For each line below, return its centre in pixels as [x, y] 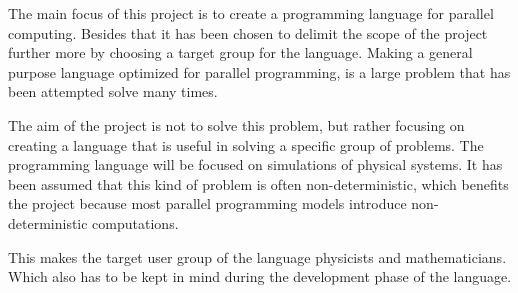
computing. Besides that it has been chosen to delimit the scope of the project [248, 32]
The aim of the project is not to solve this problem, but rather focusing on [236, 124]
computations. [135, 222]
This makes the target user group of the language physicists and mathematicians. [257, 256]
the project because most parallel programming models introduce [207, 203]
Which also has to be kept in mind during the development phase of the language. [260, 276]
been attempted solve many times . [113, 91]
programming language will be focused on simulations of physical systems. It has [255, 164]
